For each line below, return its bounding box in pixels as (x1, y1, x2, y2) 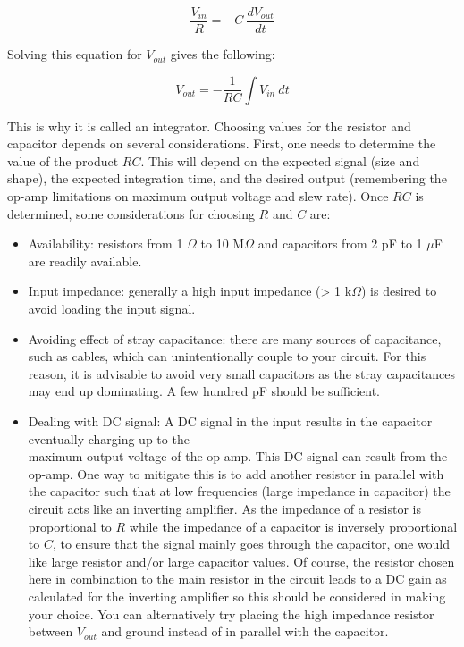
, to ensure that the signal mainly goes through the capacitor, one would (52, 534, 451, 553)
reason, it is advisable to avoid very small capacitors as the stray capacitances (28, 364, 455, 382)
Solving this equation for (7, 45, 142, 63)
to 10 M (200, 234, 245, 253)
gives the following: (170, 45, 275, 63)
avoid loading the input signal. (28, 299, 196, 317)
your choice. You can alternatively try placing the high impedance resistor (28, 604, 434, 623)
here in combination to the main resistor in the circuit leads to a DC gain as (28, 569, 447, 588)
